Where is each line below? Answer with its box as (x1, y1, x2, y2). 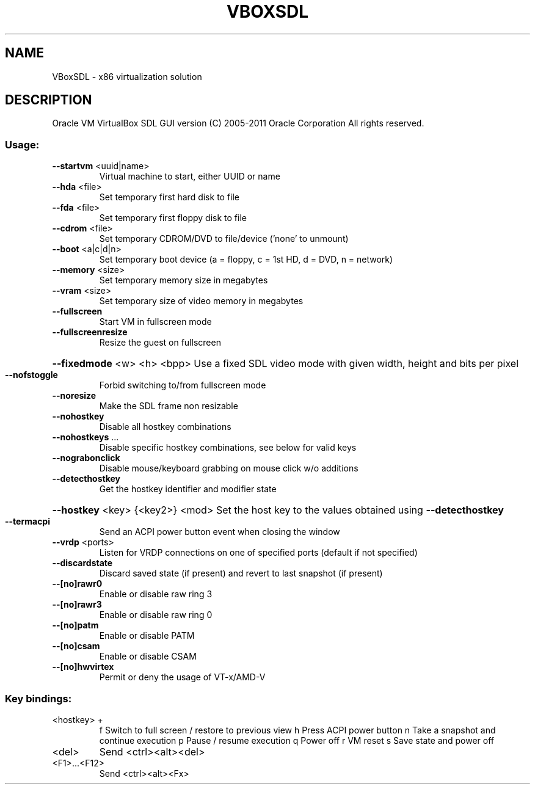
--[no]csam (52, 641, 100, 652)
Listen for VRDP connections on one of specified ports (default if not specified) (99, 547, 418, 558)
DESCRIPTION (5, 92, 92, 108)
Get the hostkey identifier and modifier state (99, 484, 277, 495)
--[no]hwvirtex (52, 661, 114, 672)
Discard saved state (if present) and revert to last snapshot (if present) (99, 568, 383, 579)
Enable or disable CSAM (99, 651, 197, 662)
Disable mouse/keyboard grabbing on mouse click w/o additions (99, 463, 358, 474)
